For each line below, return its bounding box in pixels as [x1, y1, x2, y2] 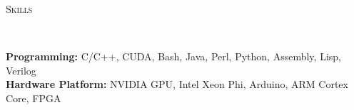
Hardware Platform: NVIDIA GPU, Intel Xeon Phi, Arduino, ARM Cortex [6, 77, 348, 92]
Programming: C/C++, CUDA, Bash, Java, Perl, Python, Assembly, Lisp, [6, 49, 341, 64]
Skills [6, 1, 33, 16]
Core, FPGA [6, 90, 61, 105]
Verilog [6, 62, 36, 77]
